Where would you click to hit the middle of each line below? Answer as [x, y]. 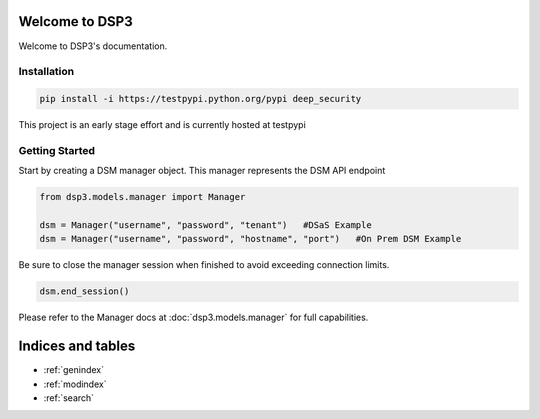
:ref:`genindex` [74, 370]
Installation [46, 72]
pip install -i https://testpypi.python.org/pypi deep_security [200, 99]
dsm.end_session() [84, 291]
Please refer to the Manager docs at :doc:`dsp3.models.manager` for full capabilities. [193, 317]
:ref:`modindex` [75, 384]
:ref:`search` [69, 397]
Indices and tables [77, 346]
